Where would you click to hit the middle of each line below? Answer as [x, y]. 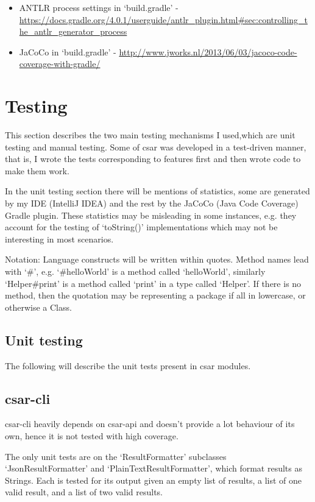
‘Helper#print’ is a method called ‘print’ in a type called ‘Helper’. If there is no [153, 283]
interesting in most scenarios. [59, 239]
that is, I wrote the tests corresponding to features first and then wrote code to [153, 159]
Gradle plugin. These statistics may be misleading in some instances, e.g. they [151, 215]
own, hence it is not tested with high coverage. [92, 436]
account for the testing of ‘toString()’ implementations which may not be [141, 227]
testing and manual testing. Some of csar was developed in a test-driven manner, [156, 147]
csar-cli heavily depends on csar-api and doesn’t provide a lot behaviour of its [150, 424]
